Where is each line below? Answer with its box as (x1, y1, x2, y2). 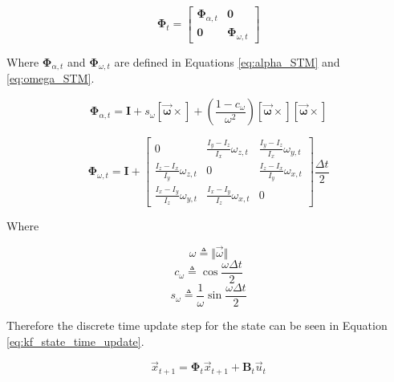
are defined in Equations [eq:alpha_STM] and (114, 53, 340, 70)
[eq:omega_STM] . (6, 70, 95, 87)
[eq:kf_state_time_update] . (6, 332, 144, 349)
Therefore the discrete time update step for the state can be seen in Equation (6, 316, 388, 333)
